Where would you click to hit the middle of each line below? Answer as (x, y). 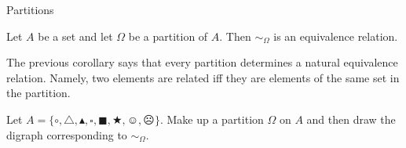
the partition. (38, 93)
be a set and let (75, 36)
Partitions (30, 9)
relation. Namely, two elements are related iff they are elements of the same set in (203, 77)
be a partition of (168, 36)
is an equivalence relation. (336, 36)
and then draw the (351, 119)
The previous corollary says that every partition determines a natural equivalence (202, 62)
